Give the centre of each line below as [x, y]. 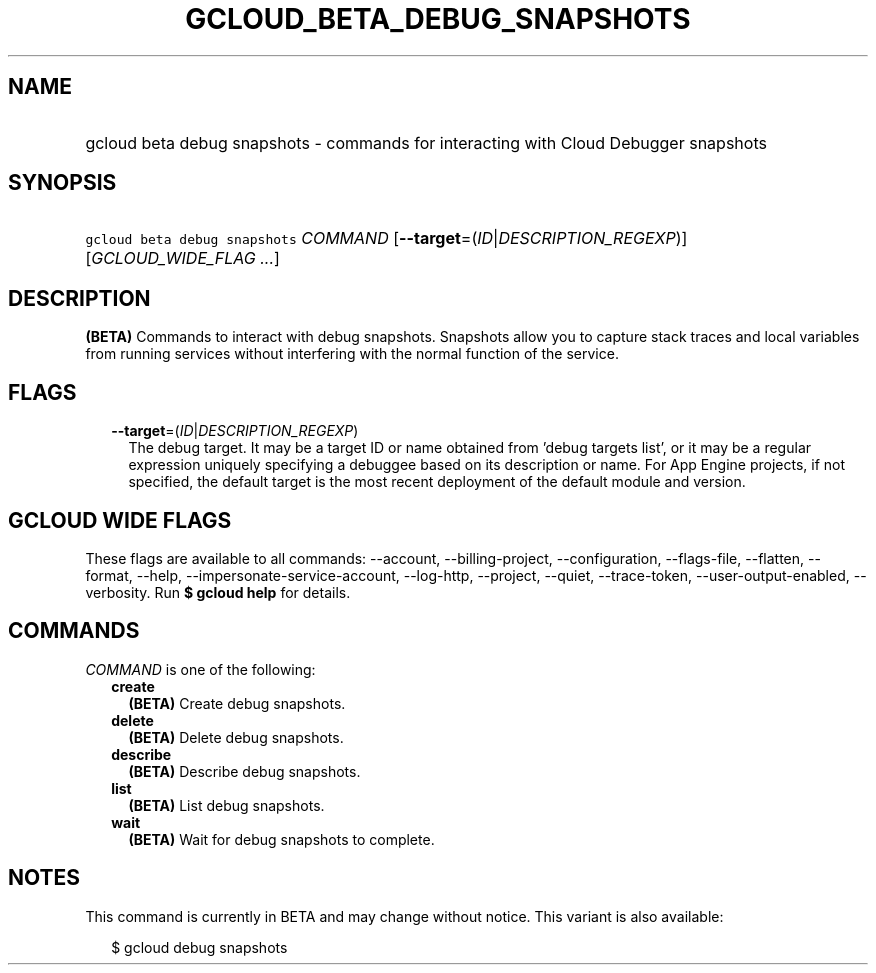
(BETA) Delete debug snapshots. [236, 737]
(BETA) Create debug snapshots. [237, 703]
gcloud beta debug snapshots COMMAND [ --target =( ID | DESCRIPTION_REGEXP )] [386, 238]
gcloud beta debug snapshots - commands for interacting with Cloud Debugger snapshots [426, 142]
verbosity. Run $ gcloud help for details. [218, 592]
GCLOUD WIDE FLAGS [120, 520]
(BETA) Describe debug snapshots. [244, 771]
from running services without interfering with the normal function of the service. [352, 354]
